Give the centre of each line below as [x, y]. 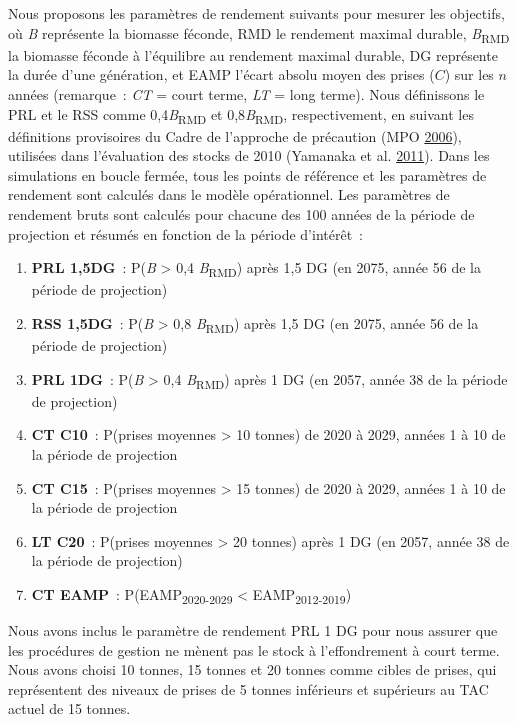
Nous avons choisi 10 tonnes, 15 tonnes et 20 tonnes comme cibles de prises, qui [252, 669]
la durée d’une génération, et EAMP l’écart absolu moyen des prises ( [221, 74]
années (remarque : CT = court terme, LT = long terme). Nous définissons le [246, 93]
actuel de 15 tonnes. [69, 708]
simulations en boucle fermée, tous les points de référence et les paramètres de [247, 174]
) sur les [469, 74]
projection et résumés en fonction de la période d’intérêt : [185, 233]
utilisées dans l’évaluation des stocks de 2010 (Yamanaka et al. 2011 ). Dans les [249, 155]
